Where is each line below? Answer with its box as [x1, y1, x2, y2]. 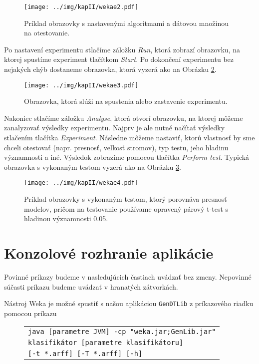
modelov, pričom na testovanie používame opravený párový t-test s [24, 203, 229, 214]
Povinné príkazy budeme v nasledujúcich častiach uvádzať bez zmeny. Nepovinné [4, 272, 252, 282]
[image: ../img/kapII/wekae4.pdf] [24, 179, 139, 187]
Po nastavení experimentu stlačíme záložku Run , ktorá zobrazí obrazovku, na [4, 44, 240, 54]
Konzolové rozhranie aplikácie [4, 243, 214, 263]
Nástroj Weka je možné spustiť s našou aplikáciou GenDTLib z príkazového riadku [4, 298, 254, 309]
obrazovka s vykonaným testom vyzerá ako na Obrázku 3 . [4, 161, 181, 172]
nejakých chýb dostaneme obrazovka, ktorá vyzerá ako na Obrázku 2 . [4, 64, 217, 74]
